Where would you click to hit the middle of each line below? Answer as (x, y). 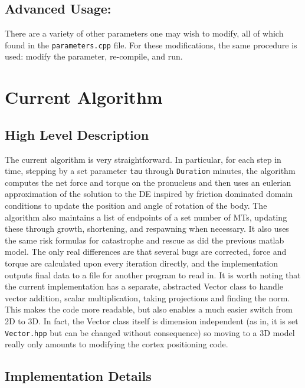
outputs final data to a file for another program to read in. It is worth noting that (153, 274)
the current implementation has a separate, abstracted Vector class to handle (144, 286)
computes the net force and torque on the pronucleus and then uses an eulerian (148, 182)
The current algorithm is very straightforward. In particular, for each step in (143, 159)
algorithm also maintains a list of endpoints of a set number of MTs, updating (146, 217)
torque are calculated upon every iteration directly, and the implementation (142, 263)
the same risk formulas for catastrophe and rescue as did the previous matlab (145, 240)
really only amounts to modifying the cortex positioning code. (117, 344)
